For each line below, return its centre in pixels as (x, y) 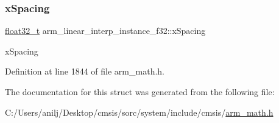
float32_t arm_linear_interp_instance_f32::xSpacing (105, 31)
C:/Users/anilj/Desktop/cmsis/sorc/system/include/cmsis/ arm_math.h (139, 112)
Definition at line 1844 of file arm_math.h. (85, 71)
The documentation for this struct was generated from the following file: (140, 91)
